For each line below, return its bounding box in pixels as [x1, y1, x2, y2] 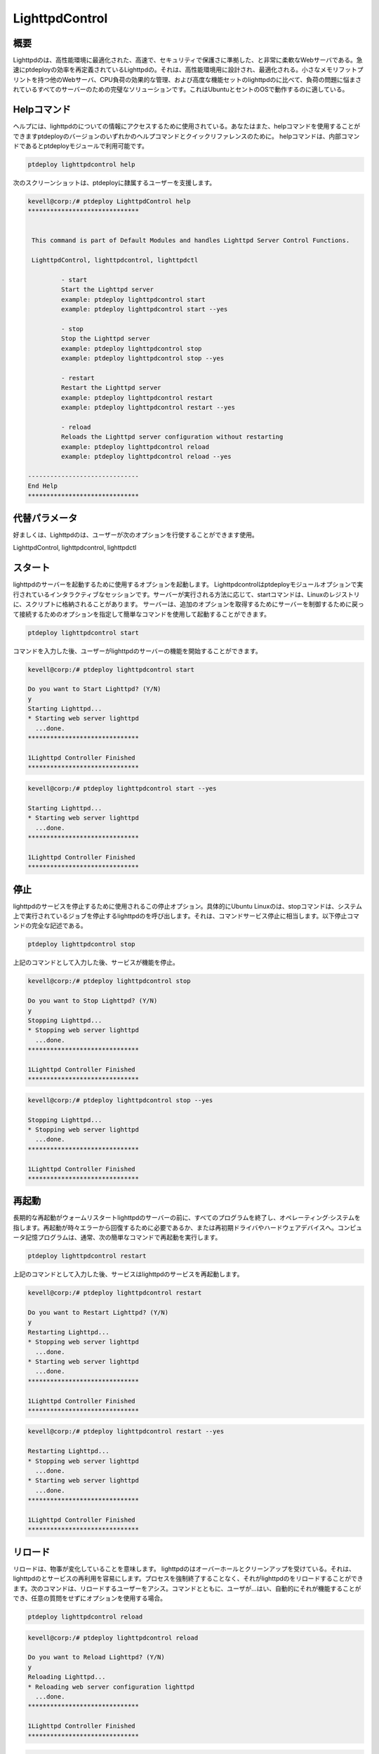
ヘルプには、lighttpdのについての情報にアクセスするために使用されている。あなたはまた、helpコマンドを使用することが [13, 122, 361, 130]
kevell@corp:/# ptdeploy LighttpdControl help [27, 197, 191, 205]
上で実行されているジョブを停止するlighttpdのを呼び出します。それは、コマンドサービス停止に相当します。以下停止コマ [13, 912, 359, 920]
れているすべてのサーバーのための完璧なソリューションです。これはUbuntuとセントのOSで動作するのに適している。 [13, 85, 349, 94]
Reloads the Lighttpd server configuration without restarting [60, 433, 284, 441]
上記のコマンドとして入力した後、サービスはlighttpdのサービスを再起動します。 [13, 1270, 244, 1278]
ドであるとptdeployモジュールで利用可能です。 [13, 141, 149, 150]
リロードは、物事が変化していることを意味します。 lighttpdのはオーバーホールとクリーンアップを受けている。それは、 [13, 1565, 356, 1573]
